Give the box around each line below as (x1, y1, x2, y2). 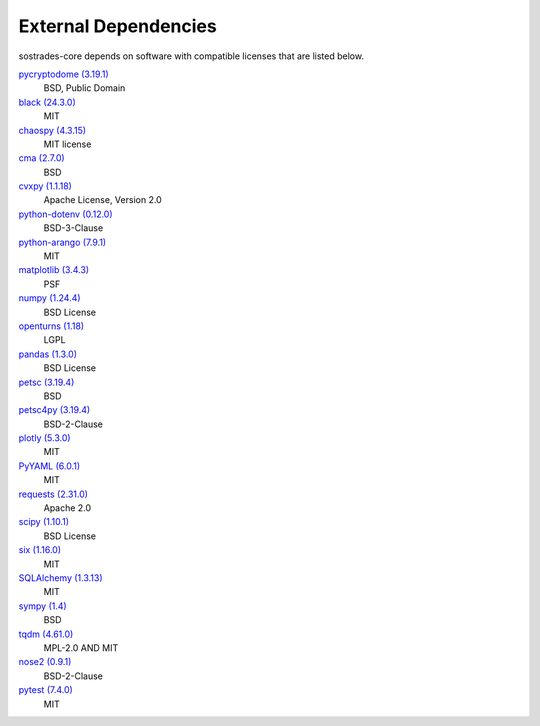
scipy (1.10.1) (18, 516, 70, 528)
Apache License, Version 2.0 (43, 194, 162, 206)
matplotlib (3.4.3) (18, 264, 90, 276)
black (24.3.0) (18, 96, 77, 108)
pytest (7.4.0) (18, 684, 74, 696)
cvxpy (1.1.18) (18, 180, 72, 192)
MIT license (43, 138, 92, 150)
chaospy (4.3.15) (18, 124, 87, 136)
